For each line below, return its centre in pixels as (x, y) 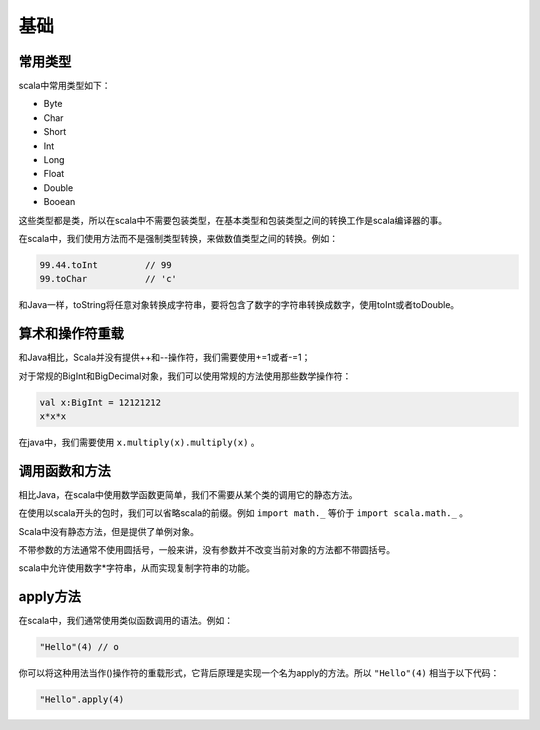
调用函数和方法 (64, 470)
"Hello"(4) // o (79, 647)
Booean (59, 202)
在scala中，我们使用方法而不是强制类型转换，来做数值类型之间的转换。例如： (178, 238)
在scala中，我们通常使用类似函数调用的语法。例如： (126, 621)
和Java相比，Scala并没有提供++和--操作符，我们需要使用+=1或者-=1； (164, 357)
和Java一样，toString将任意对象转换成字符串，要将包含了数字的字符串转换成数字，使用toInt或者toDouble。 (239, 305)
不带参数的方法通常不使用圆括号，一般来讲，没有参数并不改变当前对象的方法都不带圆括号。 (206, 550)
